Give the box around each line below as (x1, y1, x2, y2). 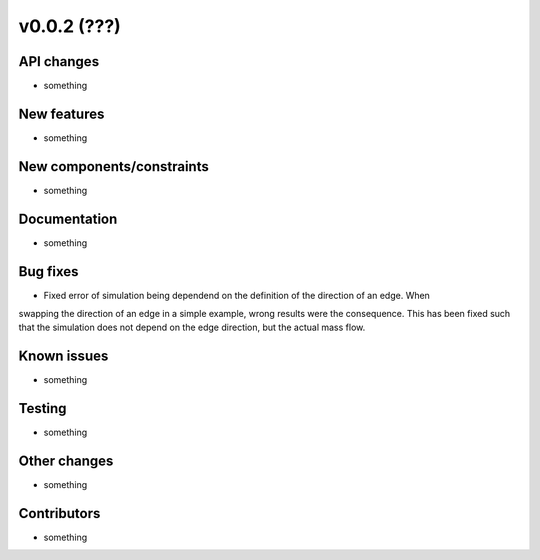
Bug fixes (18, 263, 79, 280)
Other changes (18, 453, 114, 470)
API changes (18, 53, 100, 70)
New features (18, 105, 105, 122)
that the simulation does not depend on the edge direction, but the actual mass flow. (18, 321, 366, 334)
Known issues (18, 348, 109, 365)
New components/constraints (18, 158, 209, 175)
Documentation (18, 210, 118, 227)
